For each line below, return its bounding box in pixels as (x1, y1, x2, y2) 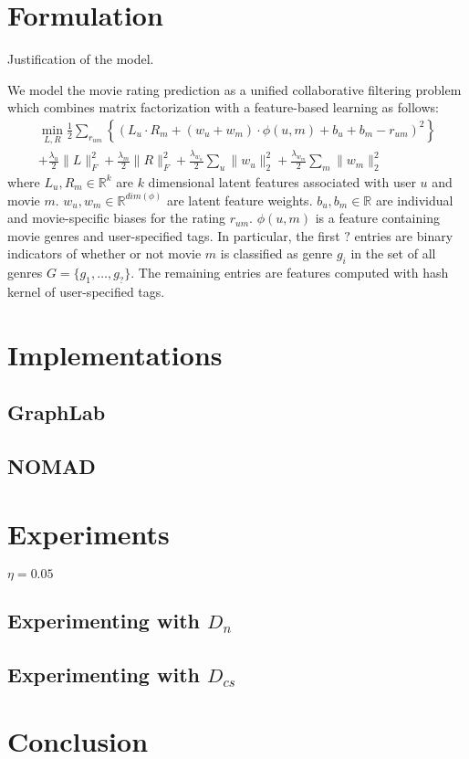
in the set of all (350, 244, 436, 263)
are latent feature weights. (166, 190, 313, 209)
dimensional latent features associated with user (148, 172, 416, 191)
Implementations (7, 335, 223, 373)
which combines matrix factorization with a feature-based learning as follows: (7, 98, 439, 117)
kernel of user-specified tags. (7, 281, 165, 300)
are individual (375, 190, 453, 209)
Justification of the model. (7, 49, 154, 69)
